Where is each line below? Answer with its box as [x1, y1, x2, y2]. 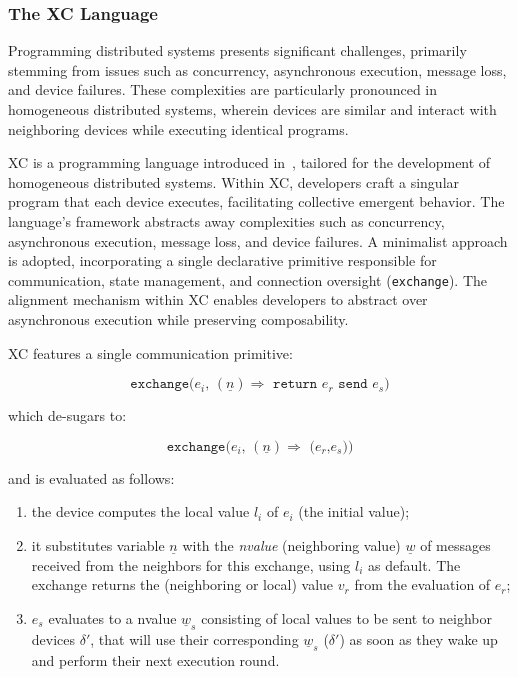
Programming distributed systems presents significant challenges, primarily [8, 40, 467, 61]
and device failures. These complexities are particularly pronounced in [8, 79, 438, 100]
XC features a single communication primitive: [8, 342, 293, 363]
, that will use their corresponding [90, 628, 299, 649]
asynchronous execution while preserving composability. [8, 309, 349, 329]
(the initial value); [298, 501, 410, 522]
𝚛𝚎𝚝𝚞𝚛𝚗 [273, 377, 318, 392]
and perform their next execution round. [31, 649, 280, 670]
